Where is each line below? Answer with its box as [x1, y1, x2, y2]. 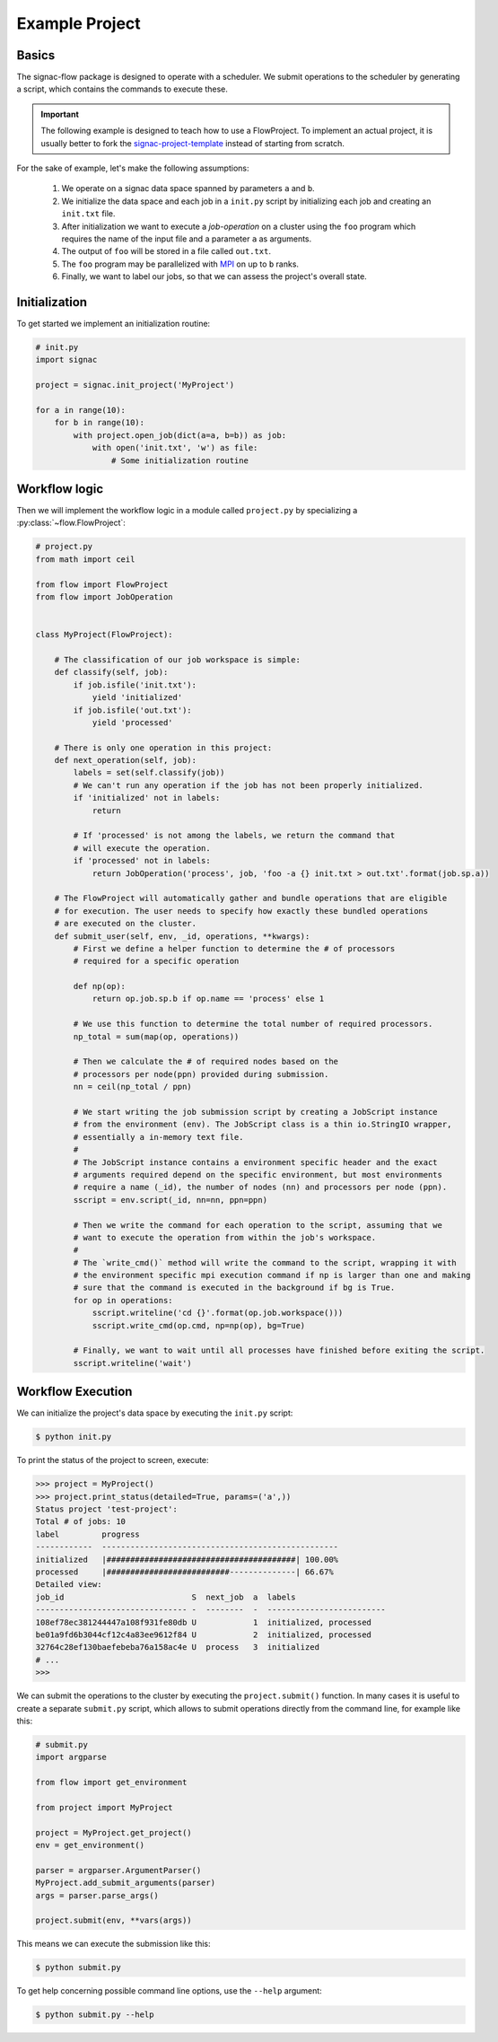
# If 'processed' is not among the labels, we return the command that [73, 830, 396, 841]
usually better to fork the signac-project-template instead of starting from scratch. [40, 137, 345, 148]
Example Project [16, 13, 141, 33]
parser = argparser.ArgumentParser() [35, 1865, 202, 1875]
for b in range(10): [54, 417, 145, 428]
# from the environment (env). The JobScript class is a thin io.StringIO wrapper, [73, 1119, 452, 1130]
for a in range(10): [35, 405, 126, 415]
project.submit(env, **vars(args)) [35, 1915, 192, 1925]
